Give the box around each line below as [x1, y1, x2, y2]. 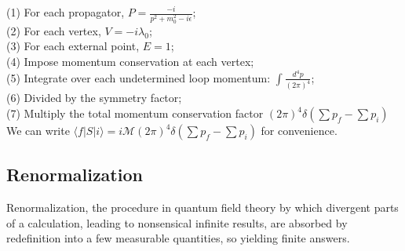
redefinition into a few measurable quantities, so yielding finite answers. [6, 230, 350, 246]
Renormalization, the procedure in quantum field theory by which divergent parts [6, 199, 399, 216]
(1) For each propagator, [6, 4, 125, 20]
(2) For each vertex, [6, 22, 101, 38]
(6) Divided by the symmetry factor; [6, 89, 182, 106]
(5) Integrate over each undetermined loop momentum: [6, 69, 271, 85]
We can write [6, 122, 70, 138]
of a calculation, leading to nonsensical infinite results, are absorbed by [6, 214, 348, 231]
